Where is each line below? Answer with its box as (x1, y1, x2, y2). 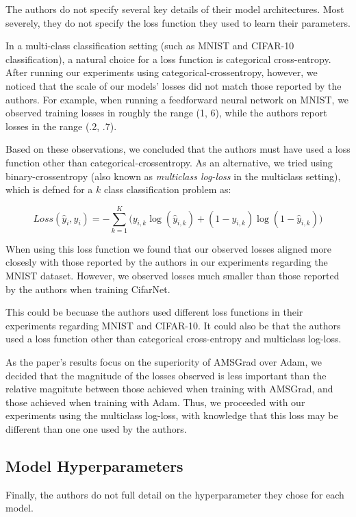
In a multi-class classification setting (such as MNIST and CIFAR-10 (5, 38, 294, 53)
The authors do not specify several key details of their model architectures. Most (5, 2, 344, 16)
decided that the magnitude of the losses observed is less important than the (5, 368, 327, 382)
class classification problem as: (103, 182, 231, 197)
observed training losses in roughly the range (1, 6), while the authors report (5, 105, 327, 120)
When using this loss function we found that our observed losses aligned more (5, 241, 331, 255)
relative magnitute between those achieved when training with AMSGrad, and (5, 381, 333, 396)
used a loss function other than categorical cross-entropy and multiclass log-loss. (5, 331, 342, 346)
